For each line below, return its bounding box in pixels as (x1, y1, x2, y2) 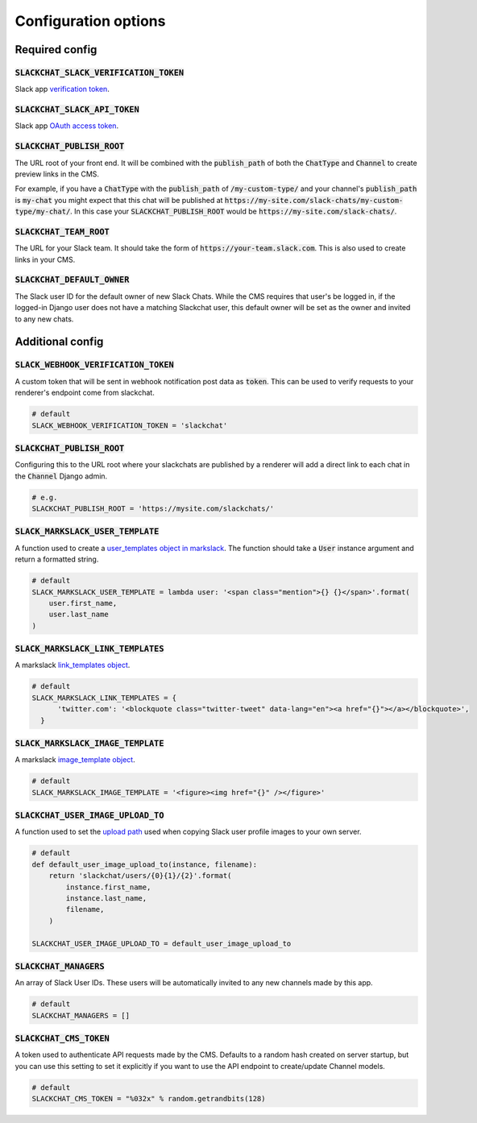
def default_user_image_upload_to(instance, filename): (31, 860, 258, 869)
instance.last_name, (65, 893, 147, 902)
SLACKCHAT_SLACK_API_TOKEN (15, 105, 140, 115)
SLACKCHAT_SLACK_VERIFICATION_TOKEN (15, 67, 185, 78)
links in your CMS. (15, 255, 76, 264)
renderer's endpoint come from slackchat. (15, 387, 155, 398)
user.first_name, (48, 599, 118, 607)
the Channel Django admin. (15, 471, 108, 481)
